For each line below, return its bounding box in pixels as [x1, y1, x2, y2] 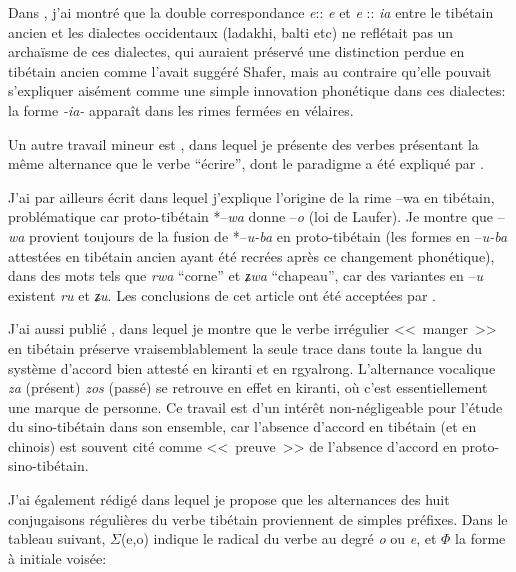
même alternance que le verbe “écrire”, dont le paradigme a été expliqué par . [8, 153, 484, 174]
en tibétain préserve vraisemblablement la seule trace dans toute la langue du [8, 337, 483, 358]
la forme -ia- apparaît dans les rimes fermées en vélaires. [8, 99, 354, 120]
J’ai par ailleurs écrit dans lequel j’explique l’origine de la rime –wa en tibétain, [8, 186, 495, 207]
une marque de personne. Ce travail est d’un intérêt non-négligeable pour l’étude [8, 396, 503, 417]
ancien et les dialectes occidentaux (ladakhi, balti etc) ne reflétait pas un [8, 21, 454, 42]
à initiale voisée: [8, 547, 107, 568]
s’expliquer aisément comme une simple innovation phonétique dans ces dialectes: [8, 80, 506, 101]
